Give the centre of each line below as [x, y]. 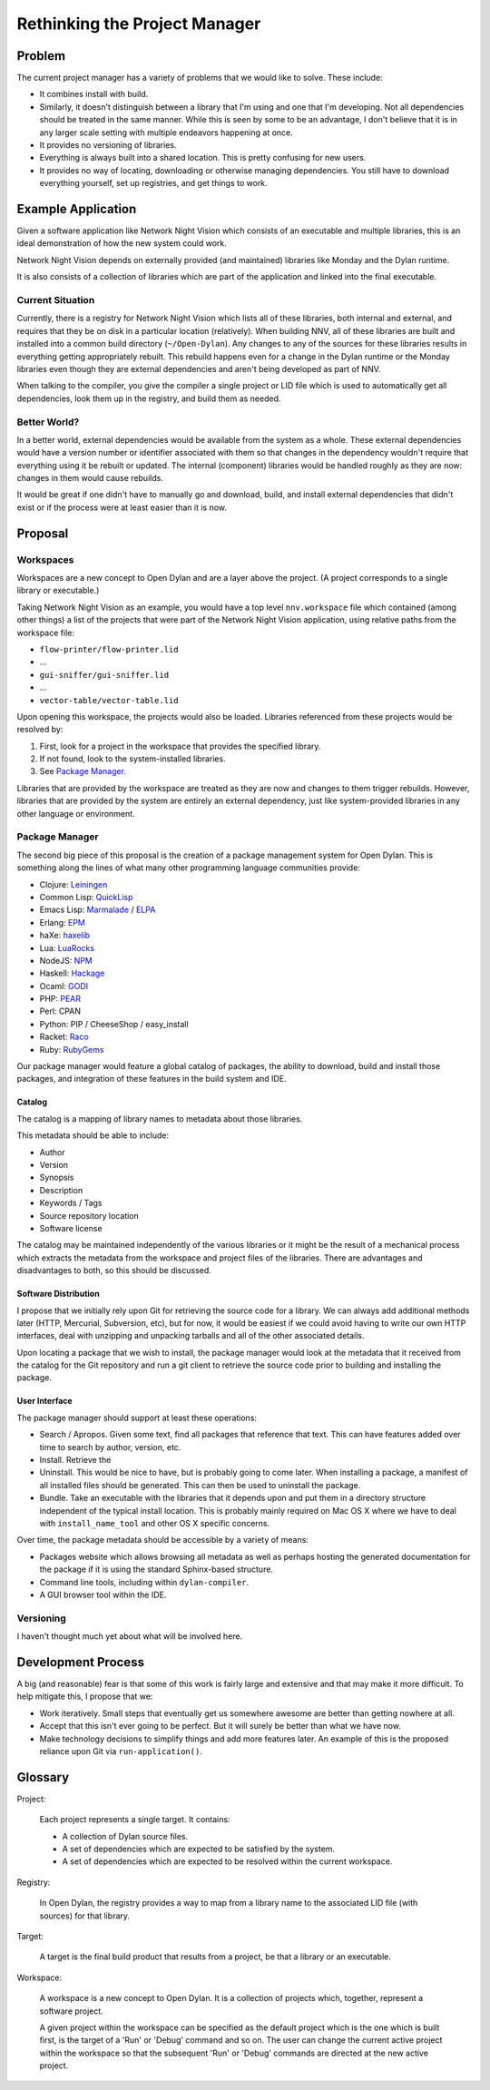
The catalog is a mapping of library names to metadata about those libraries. [160, 1119]
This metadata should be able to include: [93, 1135]
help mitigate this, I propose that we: [85, 1696]
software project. [71, 2011]
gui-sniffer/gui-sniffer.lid [104, 675]
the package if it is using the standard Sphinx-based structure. [157, 1569]
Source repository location [89, 1215]
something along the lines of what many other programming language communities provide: [188, 868]
